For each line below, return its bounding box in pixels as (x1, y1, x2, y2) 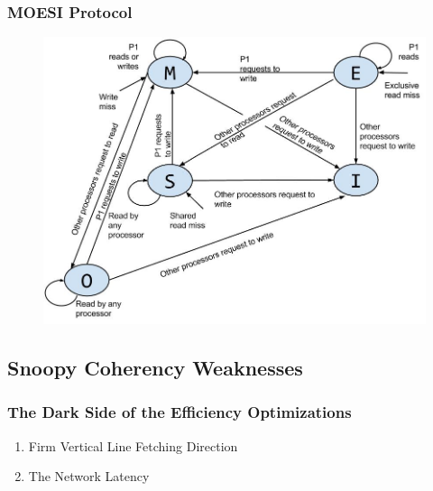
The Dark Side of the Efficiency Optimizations (7, 401, 352, 423)
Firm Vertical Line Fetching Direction (28, 436, 238, 455)
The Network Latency (28, 467, 150, 486)
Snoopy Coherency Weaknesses (7, 354, 303, 382)
